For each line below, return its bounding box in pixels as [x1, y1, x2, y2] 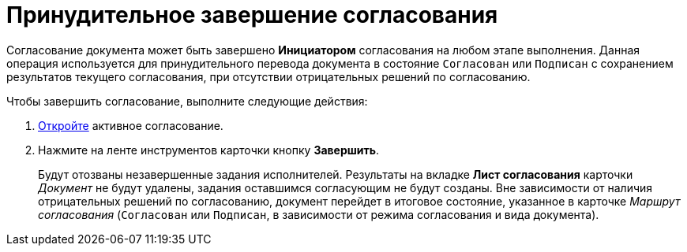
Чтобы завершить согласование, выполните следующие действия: [6, 94, 368, 108]
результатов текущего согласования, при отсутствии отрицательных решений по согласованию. [6, 69, 531, 83]
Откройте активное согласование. [38, 118, 223, 132]
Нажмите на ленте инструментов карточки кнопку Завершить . [38, 143, 380, 157]
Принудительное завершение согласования [6, 2, 498, 28]
